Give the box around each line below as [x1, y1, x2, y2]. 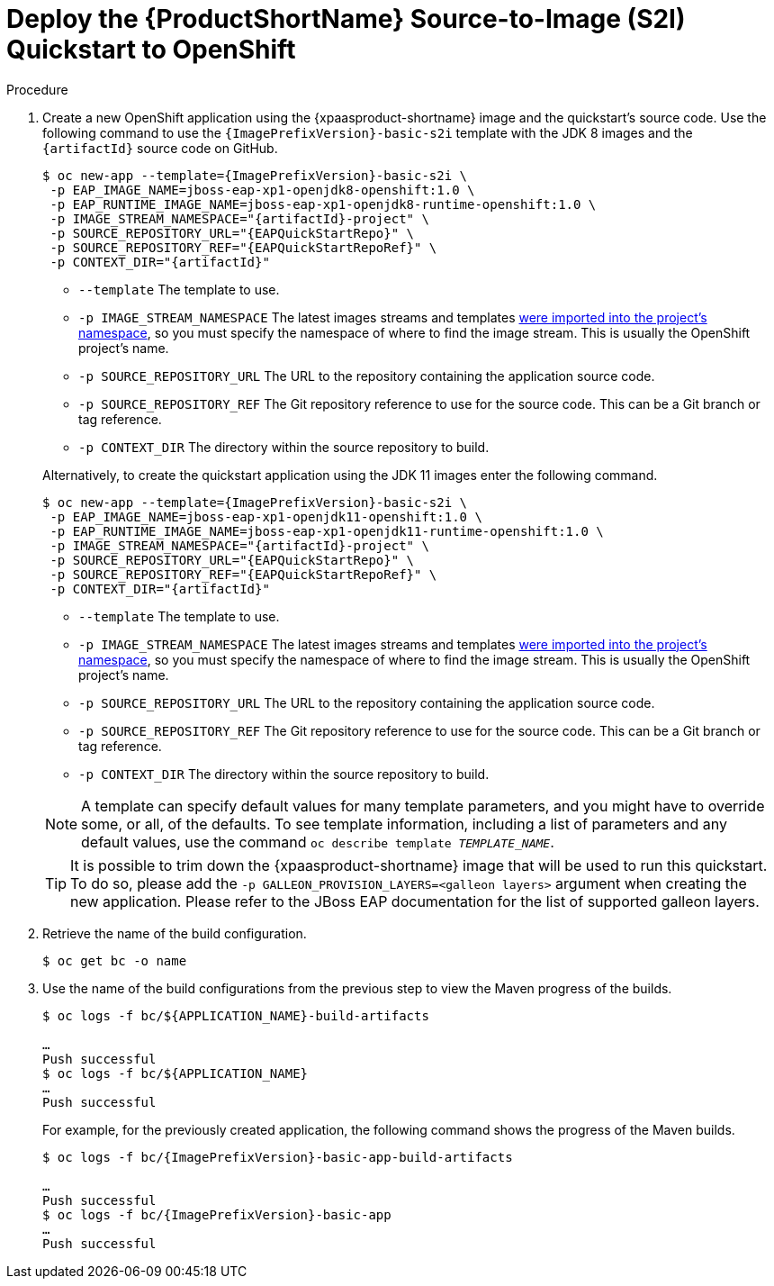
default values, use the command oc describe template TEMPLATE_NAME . [81, 832, 554, 851]
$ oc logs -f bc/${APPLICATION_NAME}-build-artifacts [42, 1008, 429, 1023]
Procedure [6, 81, 68, 97]
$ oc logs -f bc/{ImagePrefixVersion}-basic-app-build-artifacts [42, 1149, 513, 1164]
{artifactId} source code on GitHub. [42, 140, 278, 156]
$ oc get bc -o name [42, 953, 187, 968]
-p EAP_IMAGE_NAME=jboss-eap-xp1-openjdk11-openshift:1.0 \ [49, 509, 482, 524]
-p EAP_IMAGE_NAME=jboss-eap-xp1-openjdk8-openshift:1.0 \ [49, 182, 475, 197]
